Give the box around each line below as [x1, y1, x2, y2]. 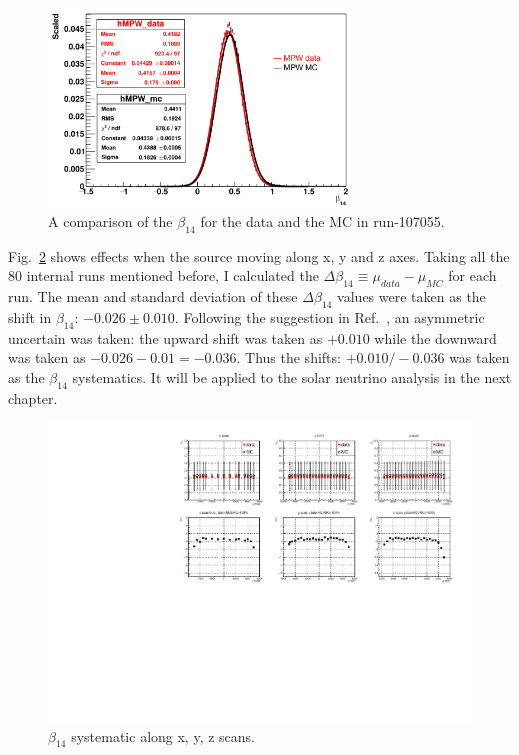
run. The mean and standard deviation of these [8, 286, 298, 307]
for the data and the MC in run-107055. [200, 210, 445, 231]
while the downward [374, 327, 497, 348]
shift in [8, 306, 52, 327]
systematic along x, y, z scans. [71, 725, 256, 746]
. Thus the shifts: [236, 347, 341, 368]
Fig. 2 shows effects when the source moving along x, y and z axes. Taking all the [8, 245, 510, 266]
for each [448, 265, 497, 286]
